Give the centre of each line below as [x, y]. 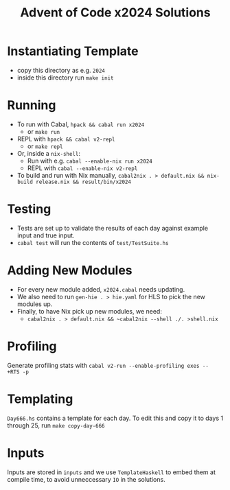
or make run [44, 131]
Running [32, 105]
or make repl [45, 146]
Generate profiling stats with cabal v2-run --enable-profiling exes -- [108, 365]
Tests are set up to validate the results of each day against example [112, 228]
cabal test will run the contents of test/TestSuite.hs [93, 242]
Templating [40, 399]
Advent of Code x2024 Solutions [115, 13]
